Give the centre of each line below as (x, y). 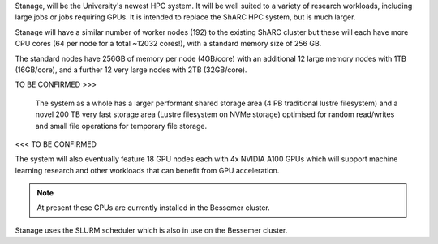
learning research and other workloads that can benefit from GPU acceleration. (147, 170)
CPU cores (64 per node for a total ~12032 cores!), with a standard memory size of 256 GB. (168, 44)
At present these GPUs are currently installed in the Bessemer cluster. (154, 208)
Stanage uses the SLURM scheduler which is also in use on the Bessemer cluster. (151, 230)
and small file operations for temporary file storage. (121, 126)
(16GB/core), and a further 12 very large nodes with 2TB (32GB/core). (131, 70)
